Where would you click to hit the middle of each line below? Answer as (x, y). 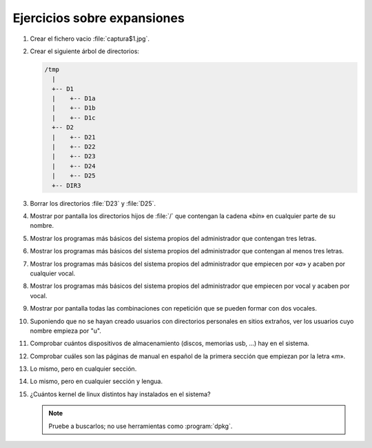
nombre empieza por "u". (65, 331)
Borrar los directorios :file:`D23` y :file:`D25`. (93, 203)
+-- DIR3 (66, 185)
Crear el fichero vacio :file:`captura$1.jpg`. (90, 39)
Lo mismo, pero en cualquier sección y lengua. (96, 381)
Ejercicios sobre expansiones (99, 18)
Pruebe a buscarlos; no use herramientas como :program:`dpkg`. (141, 426)
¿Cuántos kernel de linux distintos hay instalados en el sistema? (120, 394)
